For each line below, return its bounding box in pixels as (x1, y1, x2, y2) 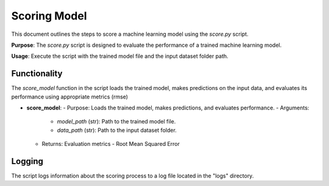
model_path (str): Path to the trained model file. (57, 118, 176, 125)
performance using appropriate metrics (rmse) (11, 93, 128, 100)
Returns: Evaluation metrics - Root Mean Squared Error (41, 140, 180, 148)
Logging (11, 156, 44, 167)
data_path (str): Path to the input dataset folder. (57, 126, 177, 134)
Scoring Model (11, 9, 88, 22)
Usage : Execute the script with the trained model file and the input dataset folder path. (11, 52, 228, 60)
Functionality (11, 69, 63, 79)
